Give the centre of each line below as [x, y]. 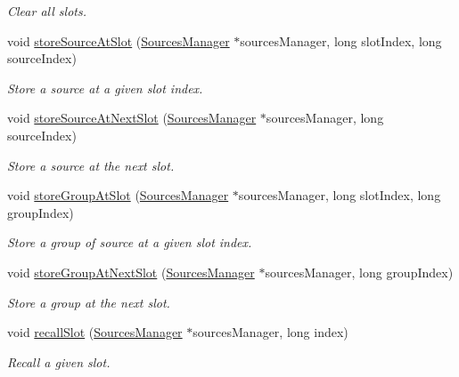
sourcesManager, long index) [270, 332]
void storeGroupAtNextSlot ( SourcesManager [131, 272]
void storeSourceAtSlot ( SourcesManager [119, 40]
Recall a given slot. [59, 361]
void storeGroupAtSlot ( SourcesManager [118, 195]
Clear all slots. [47, 11]
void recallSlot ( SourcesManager [95, 332]
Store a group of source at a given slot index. [130, 242]
